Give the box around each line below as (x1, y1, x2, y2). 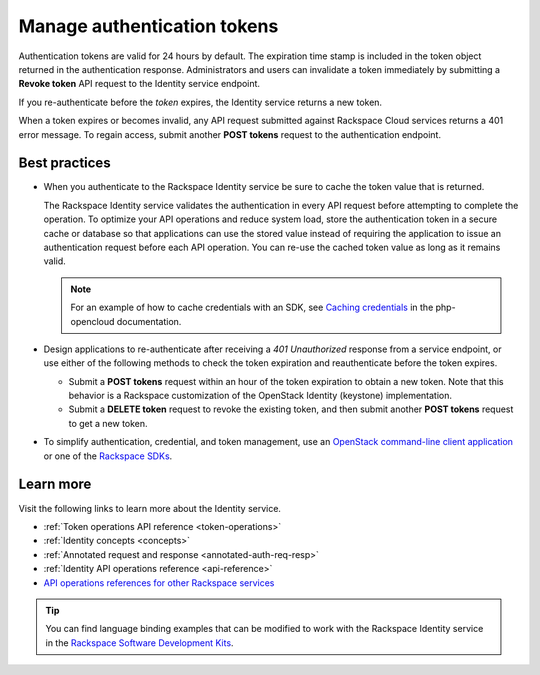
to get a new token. (68, 417, 149, 429)
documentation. (116, 315, 182, 327)
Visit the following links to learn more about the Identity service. (18, 502, 282, 514)
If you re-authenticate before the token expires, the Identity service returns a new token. (18, 96, 383, 108)
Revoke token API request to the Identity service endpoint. (18, 78, 260, 90)
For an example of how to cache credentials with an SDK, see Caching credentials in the (70, 301, 434, 314)
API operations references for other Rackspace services (43, 576, 275, 589)
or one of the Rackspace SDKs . (43, 450, 173, 462)
